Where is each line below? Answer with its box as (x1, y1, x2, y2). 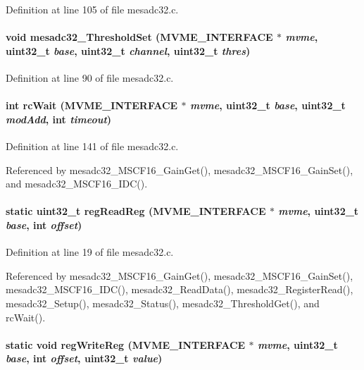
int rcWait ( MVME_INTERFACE (6, 98, 178, 113)
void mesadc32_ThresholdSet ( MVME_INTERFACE (6, 30, 273, 44)
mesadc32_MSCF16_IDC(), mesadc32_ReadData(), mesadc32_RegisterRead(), (6, 282, 353, 297)
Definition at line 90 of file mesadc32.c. (6, 70, 174, 85)
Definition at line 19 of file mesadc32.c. (6, 245, 174, 259)
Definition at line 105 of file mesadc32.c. (6, 2, 179, 16)
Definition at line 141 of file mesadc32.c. (6, 138, 179, 153)
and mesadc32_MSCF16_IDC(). (6, 176, 148, 191)
